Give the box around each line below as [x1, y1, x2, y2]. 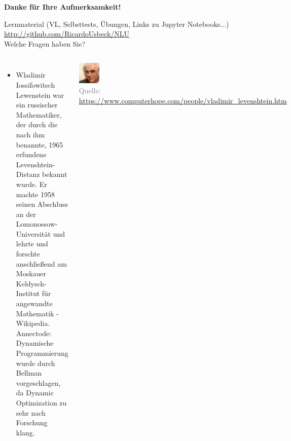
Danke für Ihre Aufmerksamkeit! [4, 2, 121, 12]
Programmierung [16, 348, 68, 358]
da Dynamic [16, 387, 54, 398]
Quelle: [79, 85, 101, 95]
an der [16, 208, 36, 219]
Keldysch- [16, 278, 47, 288]
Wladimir [16, 69, 46, 80]
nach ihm [16, 129, 45, 139]
